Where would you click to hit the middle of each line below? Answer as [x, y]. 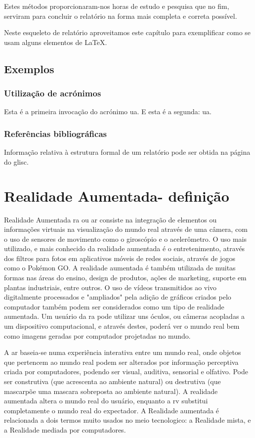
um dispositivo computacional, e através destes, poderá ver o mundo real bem [122, 326]
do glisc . [16, 161]
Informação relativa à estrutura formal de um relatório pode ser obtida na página [127, 152]
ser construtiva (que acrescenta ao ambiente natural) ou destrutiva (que [112, 381]
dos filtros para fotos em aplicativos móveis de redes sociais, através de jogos [120, 258]
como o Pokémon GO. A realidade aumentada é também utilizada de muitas [120, 268]
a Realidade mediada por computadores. [65, 429]
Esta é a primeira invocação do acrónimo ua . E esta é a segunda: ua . [108, 111]
